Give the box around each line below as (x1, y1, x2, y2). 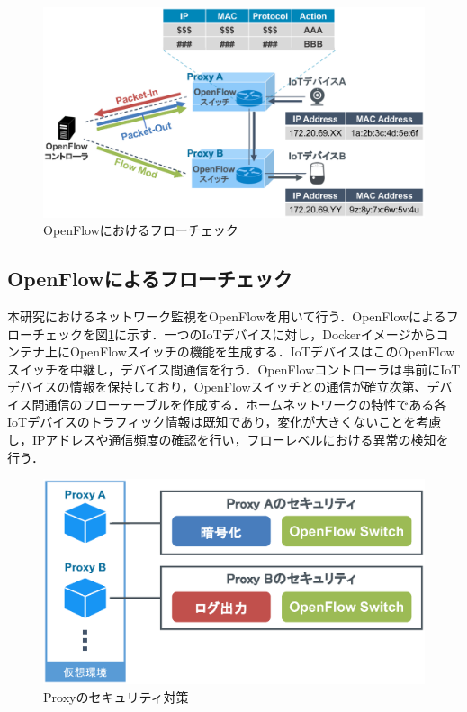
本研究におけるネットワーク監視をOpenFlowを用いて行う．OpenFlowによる (7, 306, 446, 325)
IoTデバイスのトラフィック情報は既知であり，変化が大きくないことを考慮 (7, 412, 442, 431)
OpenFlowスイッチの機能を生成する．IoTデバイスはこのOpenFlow (69, 342, 455, 361)
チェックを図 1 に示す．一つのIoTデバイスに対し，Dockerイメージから (31, 324, 436, 343)
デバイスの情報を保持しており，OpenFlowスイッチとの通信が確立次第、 (7, 377, 427, 396)
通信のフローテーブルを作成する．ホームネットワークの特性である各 (44, 394, 447, 413)
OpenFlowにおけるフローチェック (43, 221, 238, 239)
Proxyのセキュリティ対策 (43, 688, 189, 706)
